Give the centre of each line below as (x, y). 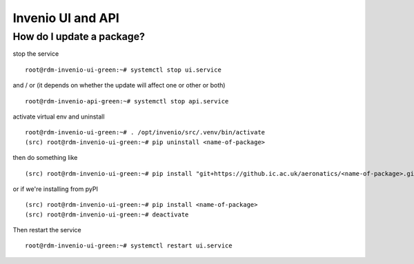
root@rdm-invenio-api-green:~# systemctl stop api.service (127, 101)
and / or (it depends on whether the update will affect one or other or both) (119, 85)
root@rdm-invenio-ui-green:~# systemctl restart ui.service (129, 246)
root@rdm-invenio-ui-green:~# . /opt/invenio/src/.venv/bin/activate (145, 132)
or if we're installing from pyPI (55, 189)
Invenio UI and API (66, 18)
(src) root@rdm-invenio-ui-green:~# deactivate (107, 214)
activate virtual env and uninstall (59, 116)
